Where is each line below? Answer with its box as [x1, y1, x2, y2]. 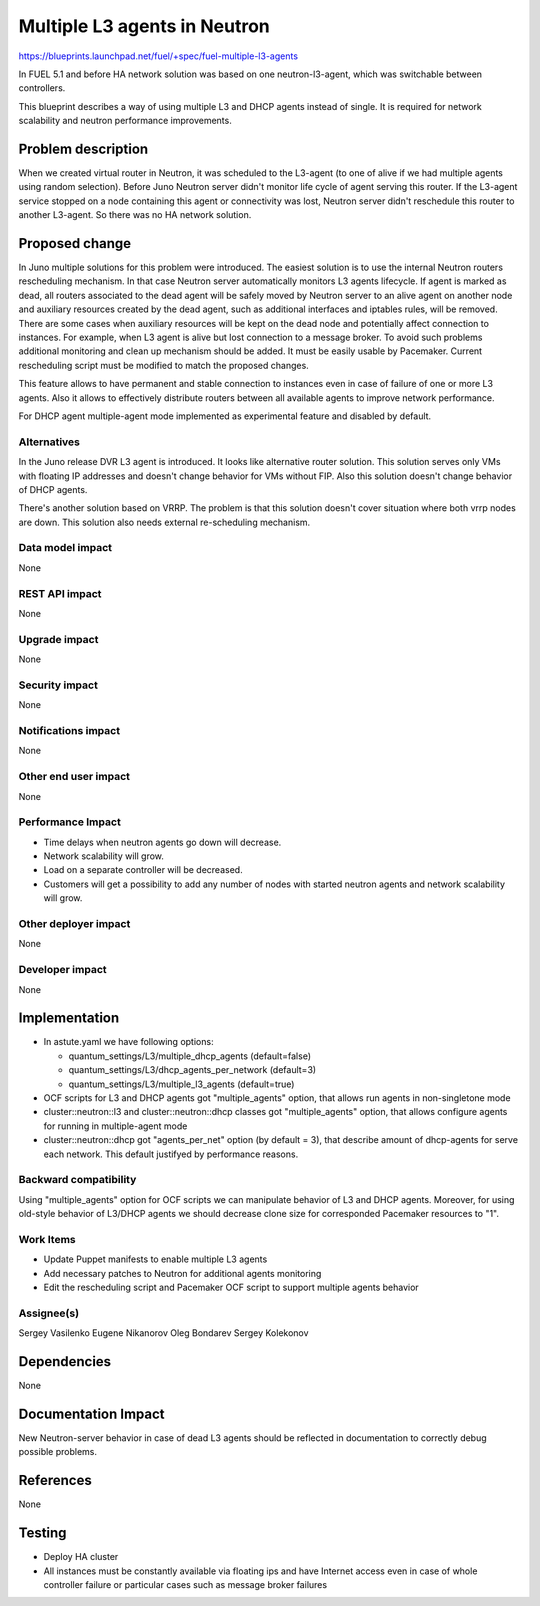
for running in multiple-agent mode [43, 1120, 188, 1132]
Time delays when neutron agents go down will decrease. [43, 836, 282, 848]
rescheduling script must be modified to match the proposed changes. [18, 359, 309, 371]
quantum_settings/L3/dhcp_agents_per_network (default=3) [68, 1064, 317, 1076]
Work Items [18, 1232, 76, 1246]
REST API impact [18, 586, 102, 600]
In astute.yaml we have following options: [43, 1036, 214, 1048]
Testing [18, 1525, 67, 1542]
